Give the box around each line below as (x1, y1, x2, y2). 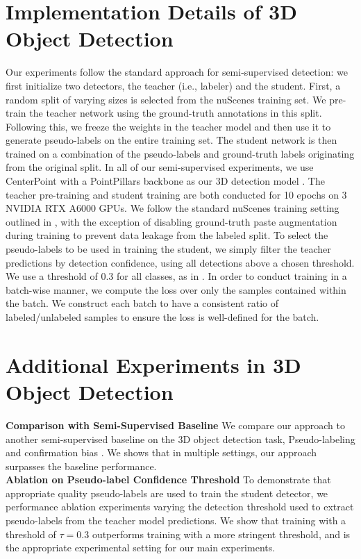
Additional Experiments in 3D (6, 350, 301, 378)
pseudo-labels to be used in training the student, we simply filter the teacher (6, 242, 331, 256)
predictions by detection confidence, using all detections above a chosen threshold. (6, 255, 355, 269)
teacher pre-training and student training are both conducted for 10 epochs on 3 (6, 187, 347, 201)
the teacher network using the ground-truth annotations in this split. (29, 106, 322, 120)
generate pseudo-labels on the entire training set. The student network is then (6, 133, 337, 147)
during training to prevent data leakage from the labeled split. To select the (6, 228, 328, 242)
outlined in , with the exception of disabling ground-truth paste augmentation (6, 214, 337, 228)
